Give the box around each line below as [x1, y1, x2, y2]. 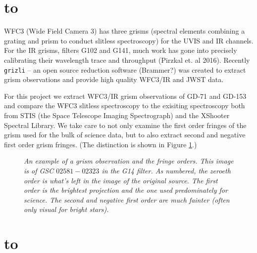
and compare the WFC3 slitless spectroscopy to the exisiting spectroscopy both [4, 100, 245, 111]
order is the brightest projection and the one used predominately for [24, 185, 228, 195]
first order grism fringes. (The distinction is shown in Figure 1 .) [4, 139, 197, 149]
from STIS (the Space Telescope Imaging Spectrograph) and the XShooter [4, 110, 230, 120]
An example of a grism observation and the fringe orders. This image [24, 156, 234, 166]
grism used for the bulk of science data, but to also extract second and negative [4, 129, 246, 140]
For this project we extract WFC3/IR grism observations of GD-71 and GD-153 [4, 90, 247, 101]
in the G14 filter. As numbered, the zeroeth [102, 165, 231, 175]
